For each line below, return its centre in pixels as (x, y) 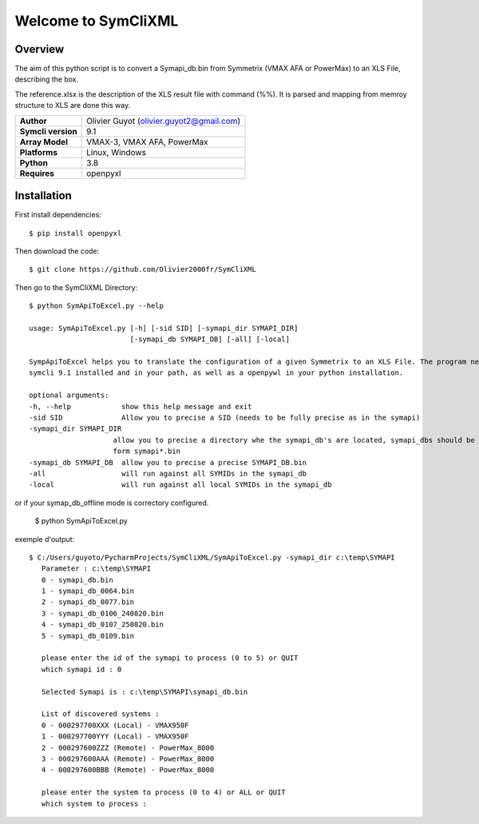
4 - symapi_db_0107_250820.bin (102, 625)
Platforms (39, 152)
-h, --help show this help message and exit (141, 406)
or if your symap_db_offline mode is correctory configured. (112, 503)
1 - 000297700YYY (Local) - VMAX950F (115, 736)
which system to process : (94, 804)
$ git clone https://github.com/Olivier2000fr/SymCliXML (143, 269)
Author (33, 121)
